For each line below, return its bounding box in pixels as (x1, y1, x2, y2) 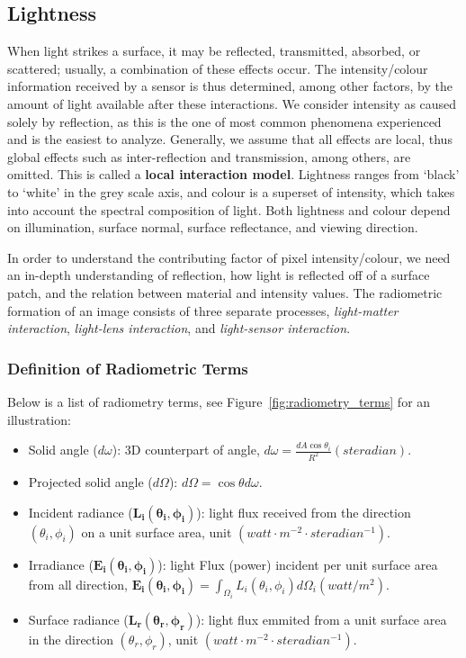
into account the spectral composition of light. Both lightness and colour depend (7, 200, 451, 219)
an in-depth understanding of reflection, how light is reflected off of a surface (7, 266, 430, 284)
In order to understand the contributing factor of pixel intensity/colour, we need (7, 248, 451, 266)
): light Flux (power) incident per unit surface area (157, 554, 438, 573)
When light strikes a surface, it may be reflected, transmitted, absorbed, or (7, 41, 421, 60)
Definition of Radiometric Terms (7, 356, 248, 379)
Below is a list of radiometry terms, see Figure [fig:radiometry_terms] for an (7, 392, 431, 410)
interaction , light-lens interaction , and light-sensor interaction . (7, 319, 351, 338)
